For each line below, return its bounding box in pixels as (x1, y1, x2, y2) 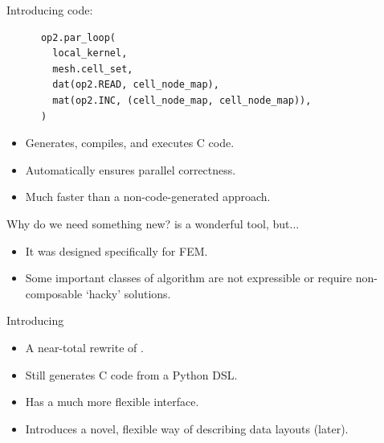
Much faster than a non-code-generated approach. (25, 188, 271, 205)
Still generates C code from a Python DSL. (25, 366, 238, 383)
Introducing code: (6, 2, 93, 18)
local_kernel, (52, 47, 128, 59)
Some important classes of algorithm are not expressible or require (25, 269, 353, 286)
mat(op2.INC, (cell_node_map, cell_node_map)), (52, 94, 312, 106)
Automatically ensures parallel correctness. (25, 161, 236, 178)
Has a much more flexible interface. (25, 393, 199, 410)
